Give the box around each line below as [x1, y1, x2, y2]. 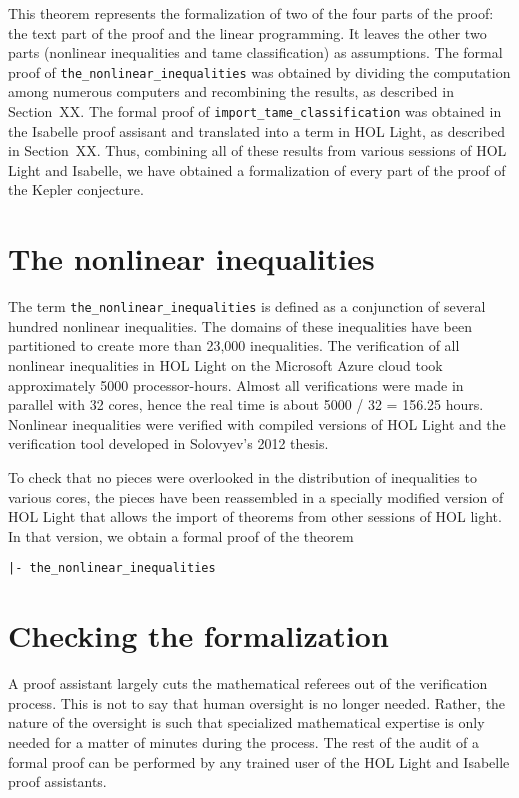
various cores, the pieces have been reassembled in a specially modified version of [8, 486, 504, 507]
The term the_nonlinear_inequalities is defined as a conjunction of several [8, 296, 486, 317]
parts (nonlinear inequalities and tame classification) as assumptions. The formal [8, 42, 503, 63]
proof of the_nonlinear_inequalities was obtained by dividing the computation [8, 61, 511, 82]
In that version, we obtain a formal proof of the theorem [8, 525, 354, 546]
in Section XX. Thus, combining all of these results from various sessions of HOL [8, 140, 507, 161]
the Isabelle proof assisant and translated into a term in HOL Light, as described [8, 120, 505, 141]
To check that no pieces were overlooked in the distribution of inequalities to [8, 467, 477, 487]
